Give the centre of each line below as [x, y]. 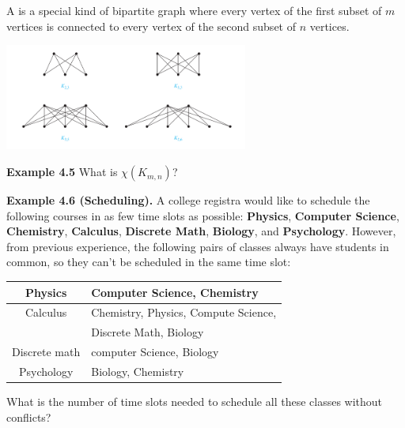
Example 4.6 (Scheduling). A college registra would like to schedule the [188, 200]
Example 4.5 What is [62, 172]
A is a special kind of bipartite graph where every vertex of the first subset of [194, 10]
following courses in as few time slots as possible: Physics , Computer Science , [203, 215]
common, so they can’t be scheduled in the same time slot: [149, 262]
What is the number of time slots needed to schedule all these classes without [195, 401]
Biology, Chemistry [138, 371]
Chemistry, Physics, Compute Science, [184, 312]
